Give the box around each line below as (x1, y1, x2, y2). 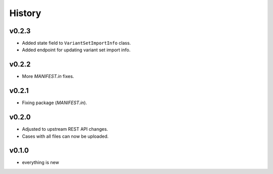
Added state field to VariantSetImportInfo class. (22, 40, 131, 46)
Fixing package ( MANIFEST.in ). (22, 100, 87, 106)
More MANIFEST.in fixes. (22, 73, 74, 79)
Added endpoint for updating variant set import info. (22, 47, 131, 53)
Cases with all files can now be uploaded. (22, 133, 109, 139)
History (9, 8, 41, 19)
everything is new (22, 159, 59, 165)
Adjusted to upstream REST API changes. (22, 126, 108, 132)
